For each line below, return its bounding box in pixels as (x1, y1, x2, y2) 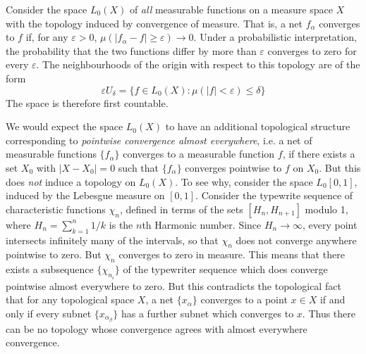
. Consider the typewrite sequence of (195, 188, 353, 203)
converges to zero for (267, 43, 357, 58)
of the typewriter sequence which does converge (123, 262, 328, 277)
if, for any (25, 30, 68, 44)
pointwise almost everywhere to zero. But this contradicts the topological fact (6, 278, 341, 293)
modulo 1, (305, 201, 348, 216)
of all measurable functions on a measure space (129, 2, 333, 16)
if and (319, 292, 346, 307)
